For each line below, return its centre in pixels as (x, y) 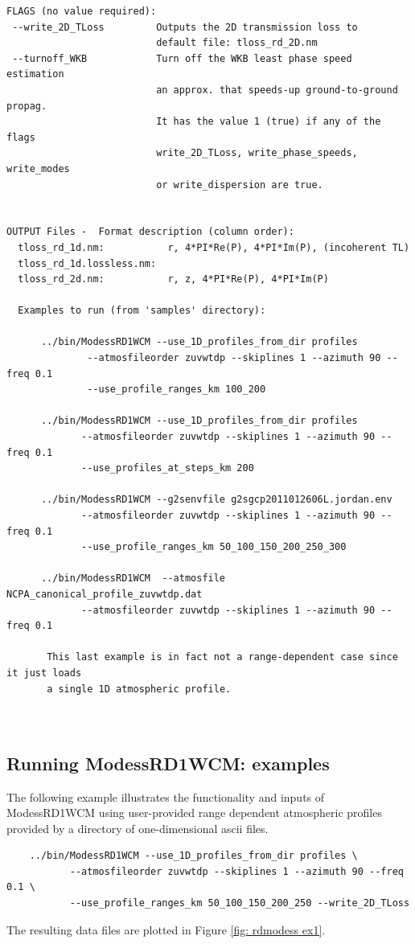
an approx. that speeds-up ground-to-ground (277, 90)
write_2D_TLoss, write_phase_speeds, (257, 153)
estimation (35, 74)
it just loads (44, 673)
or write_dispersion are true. (240, 185)
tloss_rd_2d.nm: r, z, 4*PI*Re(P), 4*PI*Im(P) (173, 279)
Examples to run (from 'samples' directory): (142, 311)
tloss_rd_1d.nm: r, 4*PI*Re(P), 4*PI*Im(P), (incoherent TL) (214, 247)
